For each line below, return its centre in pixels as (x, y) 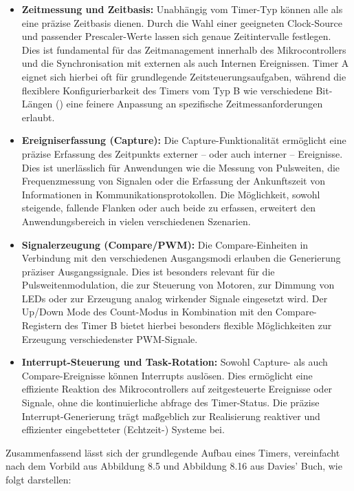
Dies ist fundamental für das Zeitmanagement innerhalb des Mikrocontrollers (184, 49)
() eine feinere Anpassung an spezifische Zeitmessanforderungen (189, 104)
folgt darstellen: (38, 479)
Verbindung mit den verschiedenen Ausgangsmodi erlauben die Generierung (181, 258)
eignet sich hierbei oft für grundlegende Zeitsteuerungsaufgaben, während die (184, 76)
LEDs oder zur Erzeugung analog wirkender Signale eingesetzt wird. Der (175, 298)
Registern (42, 325)
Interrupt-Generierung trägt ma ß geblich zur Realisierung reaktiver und (171, 416)
